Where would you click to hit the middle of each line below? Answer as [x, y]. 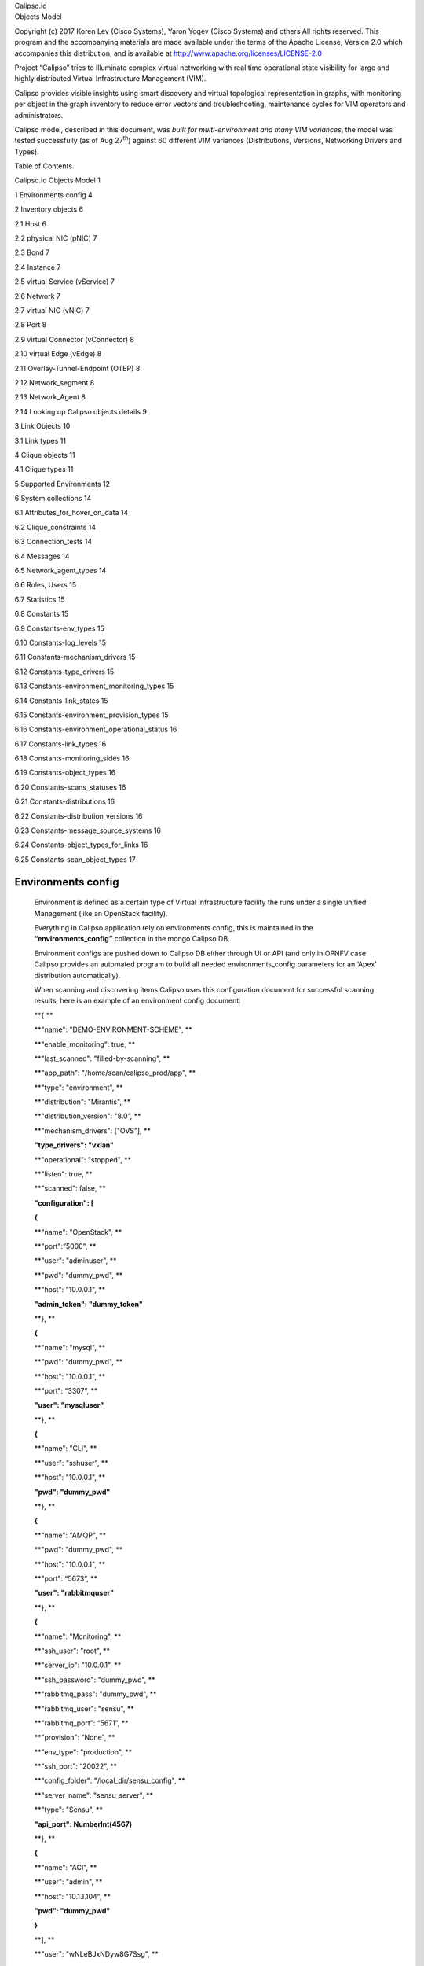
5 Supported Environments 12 [62, 484]
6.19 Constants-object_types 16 [65, 773]
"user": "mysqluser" [69, 1405]
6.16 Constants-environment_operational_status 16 [96, 729]
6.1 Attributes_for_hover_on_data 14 [71, 513]
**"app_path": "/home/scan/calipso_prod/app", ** [115, 1073]
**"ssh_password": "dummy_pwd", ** [95, 1680]
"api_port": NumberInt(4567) [83, 1824]
